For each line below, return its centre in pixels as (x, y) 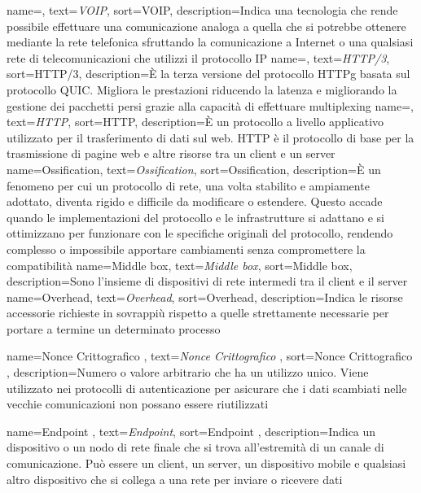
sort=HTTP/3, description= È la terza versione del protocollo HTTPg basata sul (208, 74)
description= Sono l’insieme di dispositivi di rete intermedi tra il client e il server (207, 281)
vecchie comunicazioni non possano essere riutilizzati (138, 404)
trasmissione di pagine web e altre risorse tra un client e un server (171, 153)
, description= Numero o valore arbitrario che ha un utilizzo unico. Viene (188, 372)
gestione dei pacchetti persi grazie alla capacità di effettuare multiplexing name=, (210, 105)
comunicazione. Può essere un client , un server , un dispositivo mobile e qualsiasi (206, 463)
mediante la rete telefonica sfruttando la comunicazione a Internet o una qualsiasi (210, 42)
